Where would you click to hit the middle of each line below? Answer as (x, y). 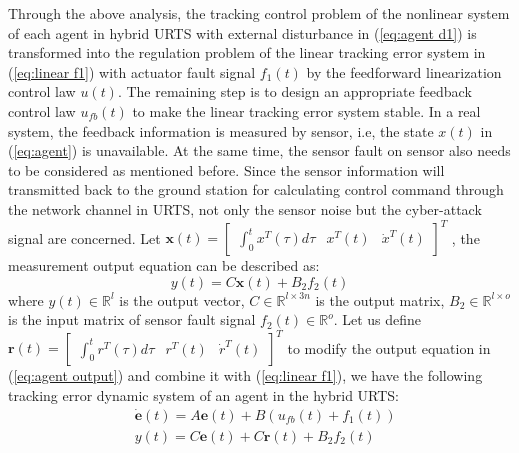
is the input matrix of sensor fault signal (132, 319)
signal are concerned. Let (84, 237)
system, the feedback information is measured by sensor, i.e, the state (221, 130)
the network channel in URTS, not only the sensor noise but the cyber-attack (245, 208)
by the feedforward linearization (404, 71)
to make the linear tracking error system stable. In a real (306, 110)
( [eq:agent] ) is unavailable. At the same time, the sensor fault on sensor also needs (259, 150)
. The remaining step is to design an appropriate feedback (294, 91)
